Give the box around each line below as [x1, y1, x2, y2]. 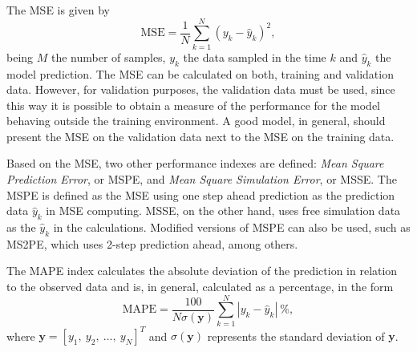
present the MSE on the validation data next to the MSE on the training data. [6, 127, 395, 144]
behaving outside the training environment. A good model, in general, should [6, 112, 386, 129]
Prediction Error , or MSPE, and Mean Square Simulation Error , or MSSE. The [6, 171, 397, 188]
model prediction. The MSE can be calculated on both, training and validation [6, 65, 394, 82]
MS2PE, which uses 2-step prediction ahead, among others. [6, 235, 298, 252]
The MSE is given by [6, 2, 110, 18]
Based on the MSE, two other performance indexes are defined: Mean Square [6, 155, 384, 172]
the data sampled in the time [183, 48, 326, 65]
